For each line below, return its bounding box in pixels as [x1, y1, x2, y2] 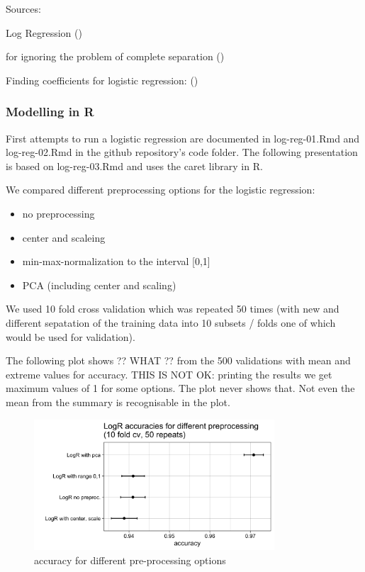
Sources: [6, 1, 41, 16]
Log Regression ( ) [6, 25, 82, 40]
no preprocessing [22, 206, 95, 220]
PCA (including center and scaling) [22, 277, 176, 292]
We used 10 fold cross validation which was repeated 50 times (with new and [6, 301, 339, 316]
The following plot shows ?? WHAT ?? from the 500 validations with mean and [6, 353, 351, 368]
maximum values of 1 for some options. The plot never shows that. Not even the [6, 381, 355, 396]
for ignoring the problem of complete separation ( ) [6, 49, 225, 64]
